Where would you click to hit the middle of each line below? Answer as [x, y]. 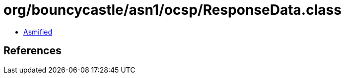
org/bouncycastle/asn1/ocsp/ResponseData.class [172, 10]
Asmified [38, 32]
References [33, 51]
